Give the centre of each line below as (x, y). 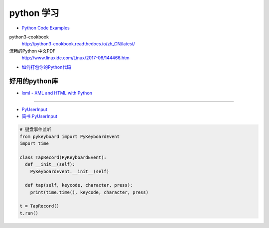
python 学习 (34, 13)
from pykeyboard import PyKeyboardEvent (69, 136)
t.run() (29, 213)
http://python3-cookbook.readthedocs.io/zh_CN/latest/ (78, 44)
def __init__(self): (50, 165)
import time (34, 143)
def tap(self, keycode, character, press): (79, 185)
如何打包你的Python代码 (47, 67)
